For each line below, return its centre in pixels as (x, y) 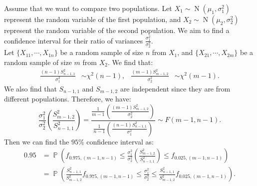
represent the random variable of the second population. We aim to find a (117, 30)
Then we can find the (37, 141)
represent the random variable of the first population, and (93, 19)
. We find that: (130, 62)
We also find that (30, 88)
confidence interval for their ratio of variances (74, 40)
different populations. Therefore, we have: (68, 99)
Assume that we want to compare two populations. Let (88, 8)
